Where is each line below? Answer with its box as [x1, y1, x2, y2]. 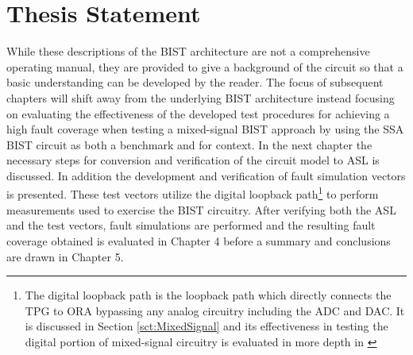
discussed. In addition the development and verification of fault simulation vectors [6, 167, 406, 183]
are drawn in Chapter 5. [6, 248, 124, 264]
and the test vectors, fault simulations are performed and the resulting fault [6, 217, 376, 233]
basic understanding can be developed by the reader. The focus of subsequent [6, 74, 384, 91]
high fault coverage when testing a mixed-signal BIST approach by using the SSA [6, 121, 404, 137]
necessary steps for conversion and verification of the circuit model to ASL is [6, 152, 380, 168]
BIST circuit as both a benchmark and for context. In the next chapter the [6, 136, 372, 152]
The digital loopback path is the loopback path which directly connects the [25, 287, 392, 303]
